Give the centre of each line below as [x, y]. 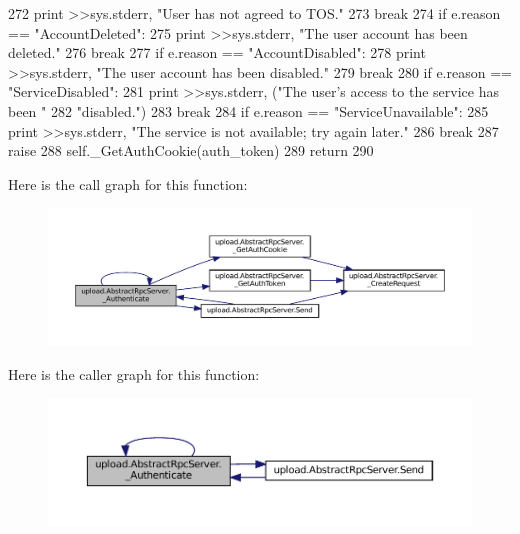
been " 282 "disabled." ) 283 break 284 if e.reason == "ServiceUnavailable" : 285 [248, 110]
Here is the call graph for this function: [128, 183]
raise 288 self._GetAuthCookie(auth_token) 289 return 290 [191, 150]
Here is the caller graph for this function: [134, 373]
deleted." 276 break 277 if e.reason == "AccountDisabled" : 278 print [217, 52]
